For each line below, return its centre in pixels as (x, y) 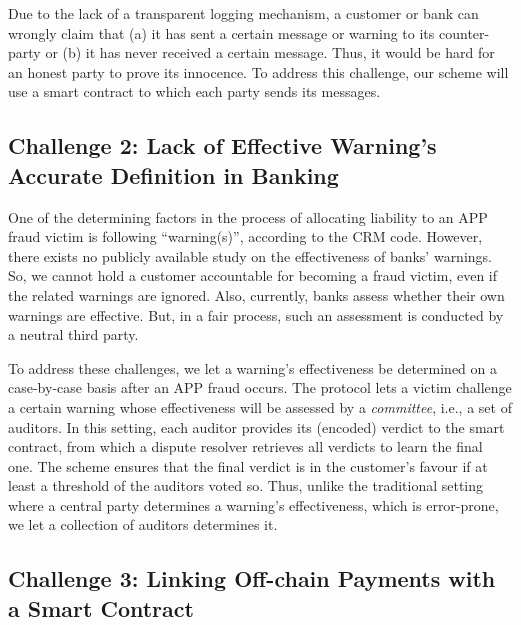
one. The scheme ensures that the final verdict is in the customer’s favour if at (248, 465)
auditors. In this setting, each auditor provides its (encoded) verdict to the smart (256, 426)
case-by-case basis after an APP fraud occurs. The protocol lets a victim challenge (260, 387)
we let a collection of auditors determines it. (143, 524)
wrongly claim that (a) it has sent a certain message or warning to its (221, 32)
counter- (464, 32)
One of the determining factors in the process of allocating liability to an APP (248, 216)
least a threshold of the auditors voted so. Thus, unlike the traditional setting (246, 485)
